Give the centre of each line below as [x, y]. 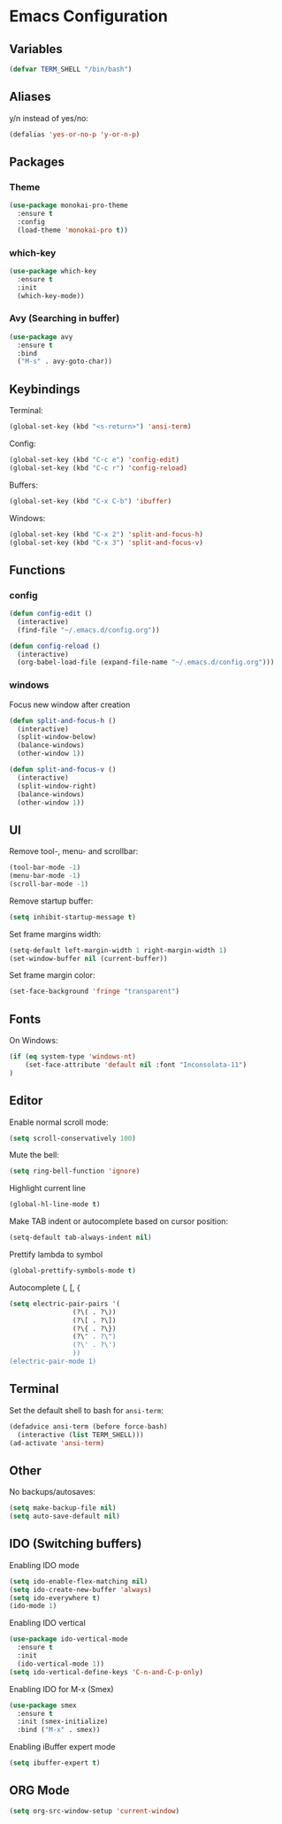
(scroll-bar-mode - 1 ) [49, 884]
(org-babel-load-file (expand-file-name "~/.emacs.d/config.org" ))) [146, 662]
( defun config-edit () [51, 614]
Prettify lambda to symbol [56, 1255]
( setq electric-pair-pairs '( [65, 1304]
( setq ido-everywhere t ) [55, 1598]
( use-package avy [41, 337]
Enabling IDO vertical [47, 1623]
